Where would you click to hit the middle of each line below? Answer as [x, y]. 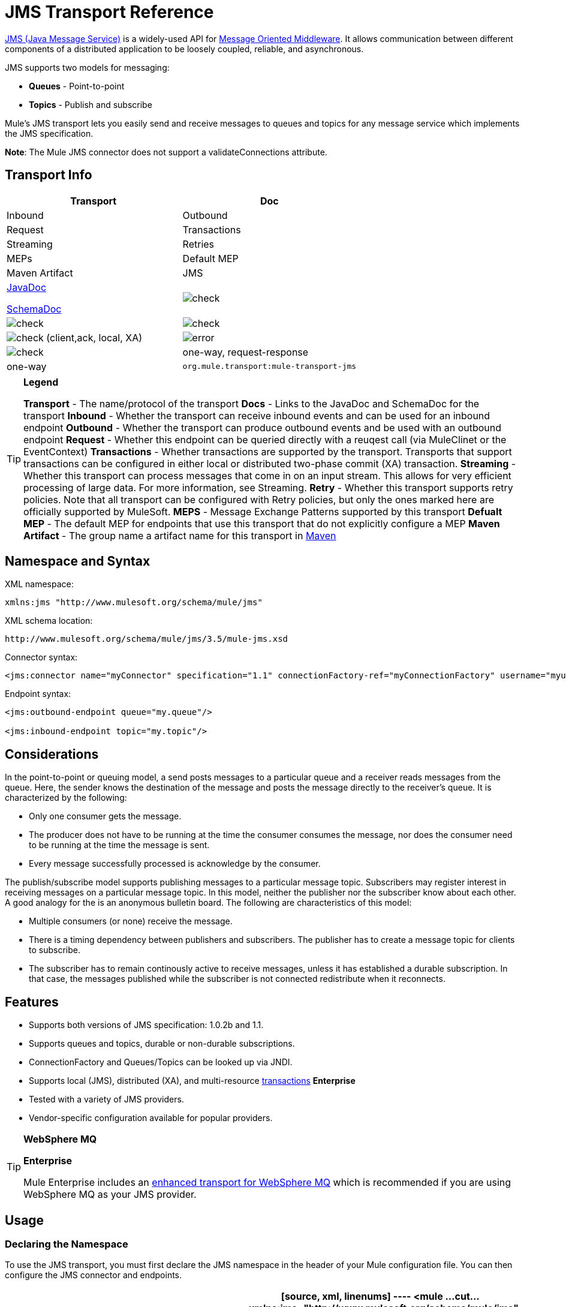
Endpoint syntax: [38, 694]
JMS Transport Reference [109, 12]
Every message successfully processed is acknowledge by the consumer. [175, 864]
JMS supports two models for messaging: [87, 67]
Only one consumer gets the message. [105, 816]
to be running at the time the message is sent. [119, 845]
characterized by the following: [66, 798]
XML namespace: [39, 584]
